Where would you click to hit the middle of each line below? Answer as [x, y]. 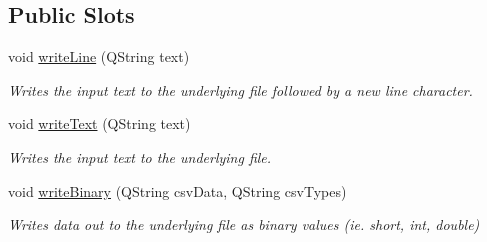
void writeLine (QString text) [99, 56]
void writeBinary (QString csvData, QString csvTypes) [177, 190]
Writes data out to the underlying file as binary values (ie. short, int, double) [244, 224]
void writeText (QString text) [99, 123]
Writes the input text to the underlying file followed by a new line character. [240, 89]
